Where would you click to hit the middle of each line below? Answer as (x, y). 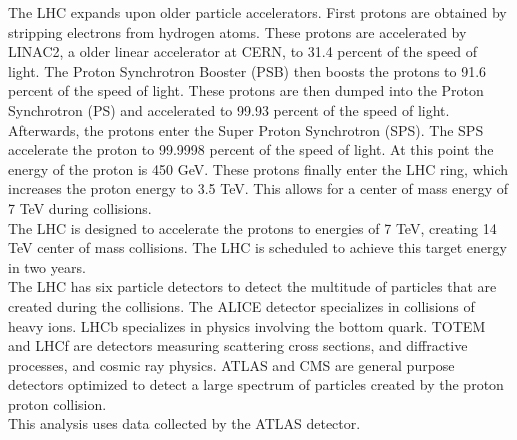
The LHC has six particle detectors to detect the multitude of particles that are (252, 286)
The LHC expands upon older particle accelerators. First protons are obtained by (257, 12)
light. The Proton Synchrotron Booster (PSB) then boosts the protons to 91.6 (247, 70)
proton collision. (57, 403)
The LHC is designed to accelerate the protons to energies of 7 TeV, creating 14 (252, 227)
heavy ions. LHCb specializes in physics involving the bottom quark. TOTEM (247, 325)
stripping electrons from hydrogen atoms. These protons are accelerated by (237, 31)
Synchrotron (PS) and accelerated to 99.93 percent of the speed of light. (229, 109)
